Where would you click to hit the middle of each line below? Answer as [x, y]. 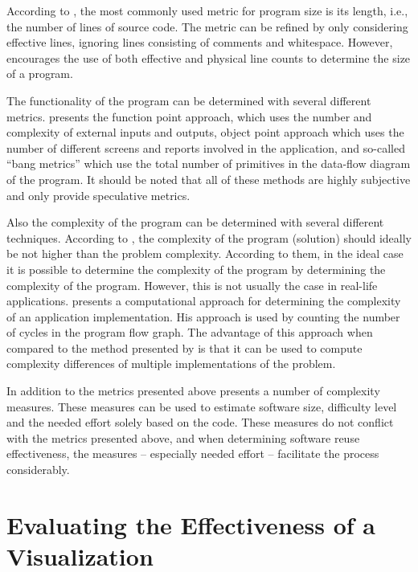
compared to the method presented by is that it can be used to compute [184, 347]
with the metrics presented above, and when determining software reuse [183, 437]
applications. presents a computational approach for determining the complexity [204, 301]
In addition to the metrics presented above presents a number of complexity [193, 391]
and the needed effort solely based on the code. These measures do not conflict [200, 422]
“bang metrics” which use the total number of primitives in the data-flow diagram [209, 163]
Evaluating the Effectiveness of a [191, 524]
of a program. [40, 74]
